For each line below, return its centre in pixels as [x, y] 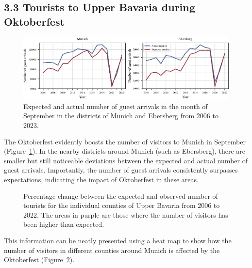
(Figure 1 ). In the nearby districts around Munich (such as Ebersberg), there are [125, 151]
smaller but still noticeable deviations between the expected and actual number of [126, 160]
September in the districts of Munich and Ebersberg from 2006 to [121, 116]
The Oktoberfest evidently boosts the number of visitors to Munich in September [125, 141]
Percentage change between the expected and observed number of [121, 196]
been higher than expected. [64, 224]
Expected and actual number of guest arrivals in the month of [116, 106]
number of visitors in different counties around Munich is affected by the [112, 250]
